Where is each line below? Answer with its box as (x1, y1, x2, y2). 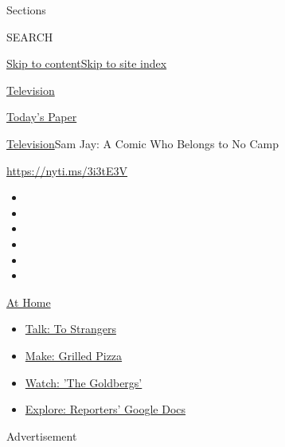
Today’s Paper (6, 108, 77, 125)
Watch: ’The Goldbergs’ (25, 374, 142, 390)
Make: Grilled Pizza (25, 347, 123, 363)
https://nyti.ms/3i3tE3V (6, 162, 128, 178)
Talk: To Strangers (25, 320, 116, 337)
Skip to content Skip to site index (6, 55, 167, 72)
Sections (6, 2, 46, 18)
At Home (6, 293, 51, 310)
